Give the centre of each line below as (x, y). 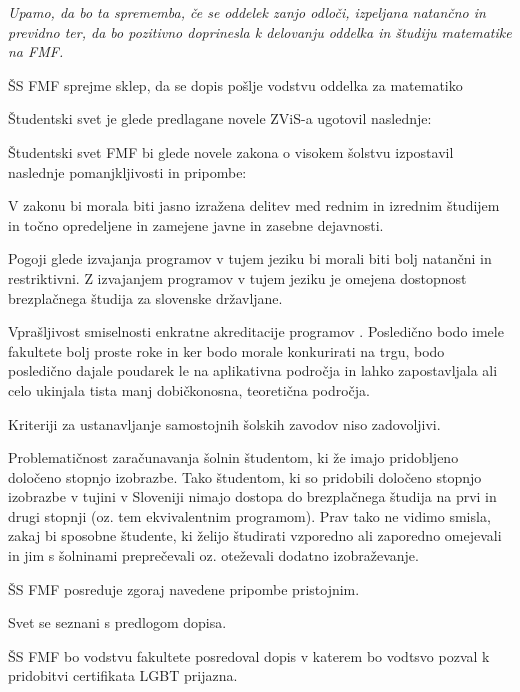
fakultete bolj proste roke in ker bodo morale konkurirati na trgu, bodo (226, 350)
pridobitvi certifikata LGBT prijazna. (123, 675)
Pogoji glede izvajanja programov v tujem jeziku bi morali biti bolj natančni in (250, 258)
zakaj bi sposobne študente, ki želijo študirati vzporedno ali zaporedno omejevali (255, 535)
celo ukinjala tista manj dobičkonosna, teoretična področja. (189, 389)
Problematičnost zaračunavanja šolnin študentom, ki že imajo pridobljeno (233, 457)
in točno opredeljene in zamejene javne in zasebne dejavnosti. (196, 224)
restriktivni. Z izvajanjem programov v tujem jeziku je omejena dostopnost (237, 277)
